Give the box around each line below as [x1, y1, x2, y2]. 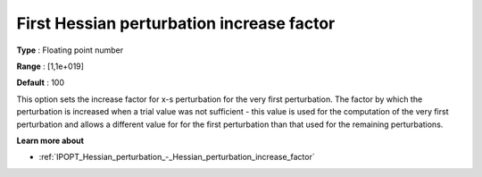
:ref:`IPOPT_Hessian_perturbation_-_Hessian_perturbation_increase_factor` [38, 152, 316, 163]
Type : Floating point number [16, 45, 124, 55]
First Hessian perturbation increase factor [16, 13, 336, 33]
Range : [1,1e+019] [16, 61, 85, 72]
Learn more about [16, 135, 85, 146]
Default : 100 [16, 77, 64, 88]
